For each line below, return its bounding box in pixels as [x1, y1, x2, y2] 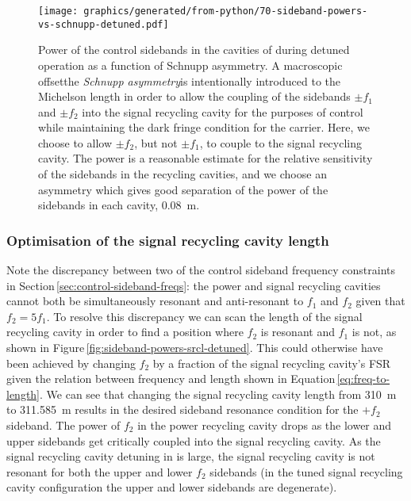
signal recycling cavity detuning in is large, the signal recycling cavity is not [6, 448, 375, 465]
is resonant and [260, 323, 335, 340]
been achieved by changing [6, 354, 136, 371]
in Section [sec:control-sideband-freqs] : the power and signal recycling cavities [6, 277, 381, 293]
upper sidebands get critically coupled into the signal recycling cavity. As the [6, 432, 381, 449]
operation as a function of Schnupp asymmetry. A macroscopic [38, 56, 343, 73]
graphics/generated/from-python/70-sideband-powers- [83, 6, 368, 17]
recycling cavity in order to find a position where [6, 323, 244, 340]
